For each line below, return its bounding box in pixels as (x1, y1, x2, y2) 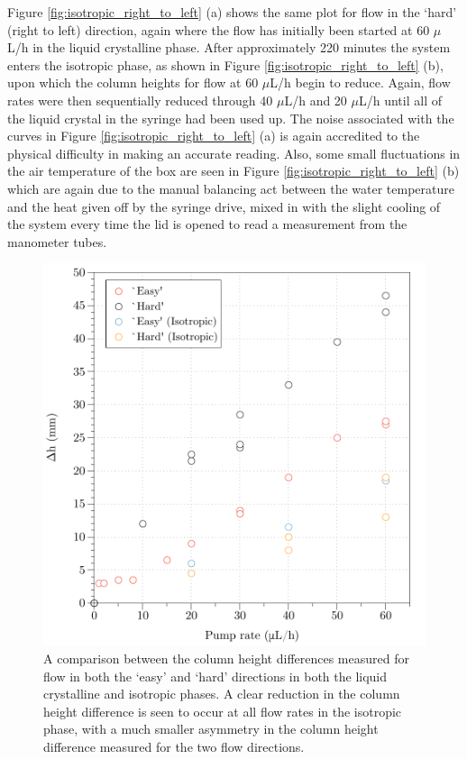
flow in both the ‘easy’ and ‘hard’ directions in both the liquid (43, 666, 388, 685)
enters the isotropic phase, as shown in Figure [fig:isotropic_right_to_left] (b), (7, 55, 444, 74)
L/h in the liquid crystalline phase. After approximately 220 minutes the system (7, 38, 451, 57)
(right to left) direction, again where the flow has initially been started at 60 (7, 20, 430, 39)
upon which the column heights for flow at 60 (7, 73, 259, 92)
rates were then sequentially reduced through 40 (7, 90, 273, 109)
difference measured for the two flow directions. (43, 736, 305, 755)
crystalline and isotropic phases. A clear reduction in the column (43, 684, 400, 703)
